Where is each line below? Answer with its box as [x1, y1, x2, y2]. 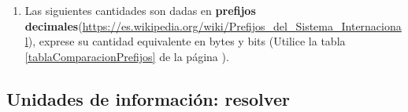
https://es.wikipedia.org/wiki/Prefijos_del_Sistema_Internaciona [82, 17, 402, 34]
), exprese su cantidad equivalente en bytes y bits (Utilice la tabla [28, 33, 346, 49]
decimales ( [24, 17, 83, 34]
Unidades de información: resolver [6, 86, 290, 110]
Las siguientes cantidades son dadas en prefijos [24, 2, 256, 18]
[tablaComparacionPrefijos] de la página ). [24, 48, 229, 64]
